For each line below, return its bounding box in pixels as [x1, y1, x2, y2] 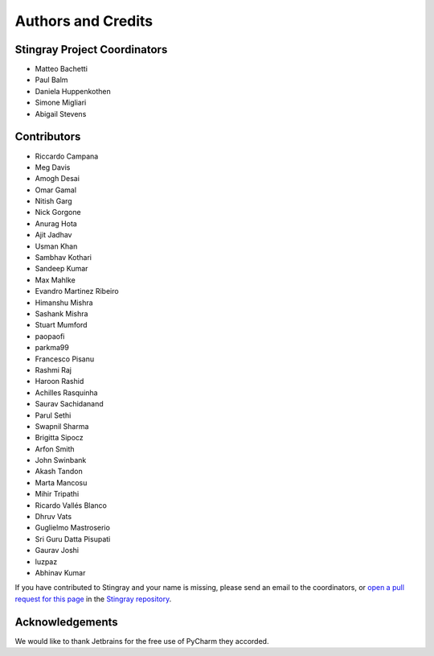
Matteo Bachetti [35, 64, 88, 74]
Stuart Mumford [35, 320, 88, 330]
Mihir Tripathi [35, 489, 80, 499]
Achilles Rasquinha [35, 387, 98, 398]
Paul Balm [35, 75, 68, 85]
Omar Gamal [35, 185, 76, 195]
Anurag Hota [35, 218, 78, 229]
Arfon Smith [35, 444, 76, 454]
